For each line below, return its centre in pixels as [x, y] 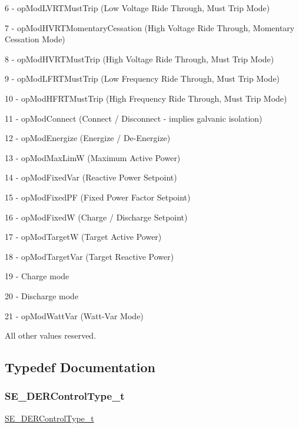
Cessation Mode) [35, 39]
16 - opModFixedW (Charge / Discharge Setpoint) [96, 217]
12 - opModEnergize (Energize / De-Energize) [88, 138]
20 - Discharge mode [42, 295]
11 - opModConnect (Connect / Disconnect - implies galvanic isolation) [134, 118]
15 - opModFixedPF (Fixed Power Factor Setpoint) [98, 197]
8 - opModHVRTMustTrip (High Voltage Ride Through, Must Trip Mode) [139, 58]
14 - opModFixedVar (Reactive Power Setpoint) [91, 177]
